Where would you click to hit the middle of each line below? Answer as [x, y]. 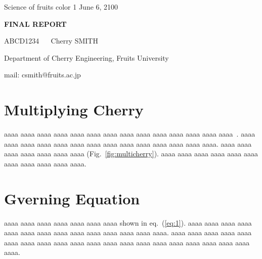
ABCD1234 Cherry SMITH [51, 41]
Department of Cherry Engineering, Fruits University [86, 57]
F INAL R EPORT [35, 24]
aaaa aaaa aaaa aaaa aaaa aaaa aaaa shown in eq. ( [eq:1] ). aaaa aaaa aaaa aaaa [128, 222]
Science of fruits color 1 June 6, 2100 [61, 7]
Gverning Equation [72, 198]
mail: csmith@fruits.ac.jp [42, 75]
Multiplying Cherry [74, 110]
